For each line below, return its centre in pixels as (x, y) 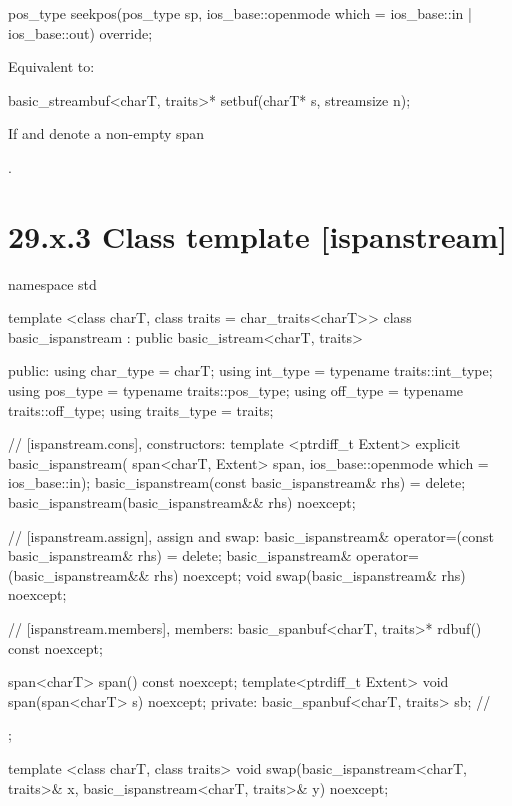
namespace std (52, 283)
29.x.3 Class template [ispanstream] (258, 235)
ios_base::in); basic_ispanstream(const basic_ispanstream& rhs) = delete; (237, 482)
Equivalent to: (51, 66)
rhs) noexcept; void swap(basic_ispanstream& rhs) (310, 574)
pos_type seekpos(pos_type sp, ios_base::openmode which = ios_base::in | (240, 13)
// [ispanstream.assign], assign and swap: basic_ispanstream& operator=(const (251, 535)
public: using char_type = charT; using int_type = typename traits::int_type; (250, 370)
